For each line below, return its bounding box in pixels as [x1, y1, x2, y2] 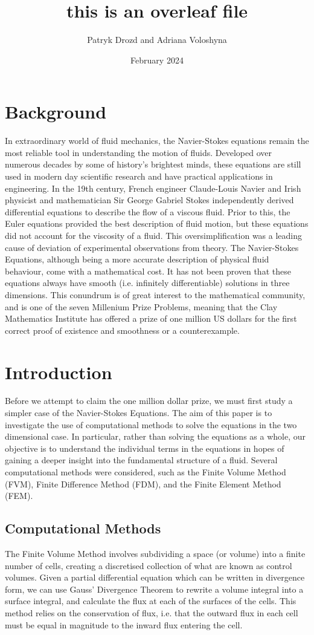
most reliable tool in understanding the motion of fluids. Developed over [5, 146, 272, 158]
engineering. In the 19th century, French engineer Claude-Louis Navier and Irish [5, 181, 301, 194]
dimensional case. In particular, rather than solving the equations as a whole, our [5, 430, 306, 443]
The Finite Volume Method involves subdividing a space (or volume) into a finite [5, 547, 306, 560]
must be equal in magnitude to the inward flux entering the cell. [5, 618, 243, 631]
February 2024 [130, 53, 184, 66]
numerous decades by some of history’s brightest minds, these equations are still [5, 158, 301, 171]
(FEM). [5, 489, 33, 502]
